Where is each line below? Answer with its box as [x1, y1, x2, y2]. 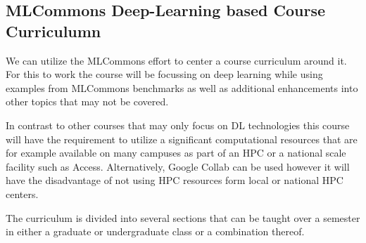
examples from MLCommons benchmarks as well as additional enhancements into [6, 80, 358, 95]
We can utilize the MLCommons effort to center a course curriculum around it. [6, 53, 347, 67]
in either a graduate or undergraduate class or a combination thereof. [6, 224, 305, 239]
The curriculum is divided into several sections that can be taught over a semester [6, 210, 360, 225]
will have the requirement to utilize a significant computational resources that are [6, 131, 358, 146]
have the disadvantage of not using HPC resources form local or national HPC [6, 173, 343, 188]
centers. [6, 186, 39, 201]
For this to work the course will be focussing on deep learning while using [6, 67, 323, 81]
